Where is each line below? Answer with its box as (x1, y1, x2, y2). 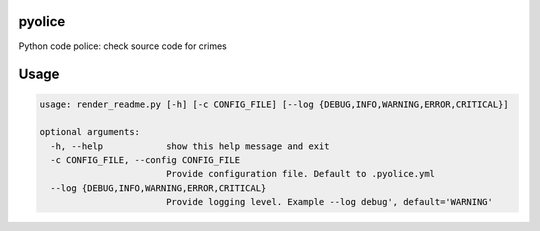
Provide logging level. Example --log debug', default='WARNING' (165, 196, 494, 208)
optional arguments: (39, 126, 140, 138)
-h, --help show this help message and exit (50, 140, 330, 152)
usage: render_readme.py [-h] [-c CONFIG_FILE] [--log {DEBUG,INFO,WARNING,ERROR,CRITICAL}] (39, 98, 509, 110)
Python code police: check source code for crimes (18, 40, 227, 52)
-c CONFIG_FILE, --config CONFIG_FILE (50, 155, 240, 166)
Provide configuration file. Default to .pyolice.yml (165, 168, 435, 180)
